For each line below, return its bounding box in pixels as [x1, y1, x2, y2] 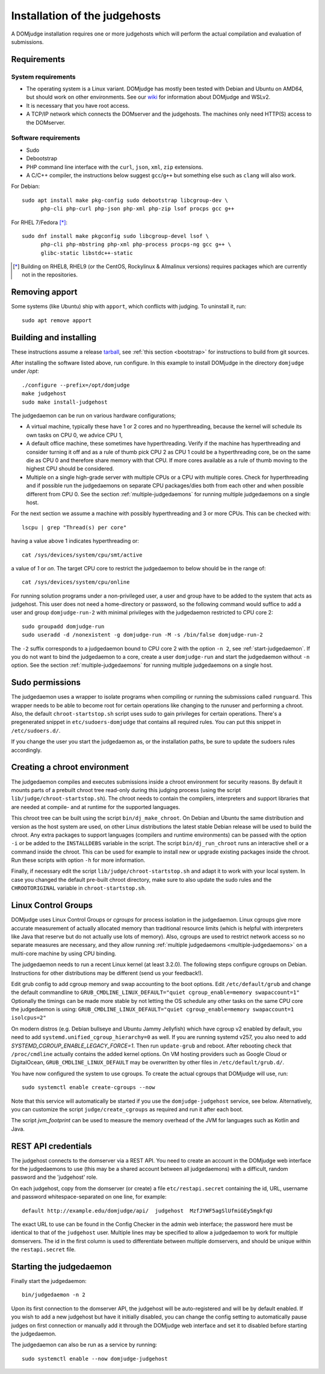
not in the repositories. [22, 271, 78, 278]
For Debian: [11, 183, 40, 190]
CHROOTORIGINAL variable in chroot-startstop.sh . [11, 884, 147, 892]
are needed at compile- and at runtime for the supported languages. [11, 803, 181, 810]
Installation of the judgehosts [11, 9, 161, 22]
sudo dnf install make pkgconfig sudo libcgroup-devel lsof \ [22, 233, 209, 239]
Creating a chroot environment [11, 762, 129, 772]
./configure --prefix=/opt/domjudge [22, 381, 130, 389]
